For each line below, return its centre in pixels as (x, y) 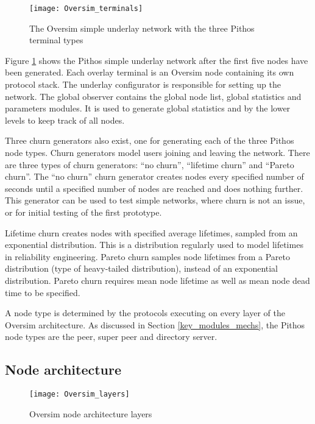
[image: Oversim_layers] (80, 394)
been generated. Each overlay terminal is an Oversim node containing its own (150, 72)
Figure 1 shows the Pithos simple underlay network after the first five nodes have (157, 60)
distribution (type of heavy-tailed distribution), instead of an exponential (142, 268)
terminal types (56, 40)
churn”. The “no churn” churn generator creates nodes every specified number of (154, 176)
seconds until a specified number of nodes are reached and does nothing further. (154, 188)
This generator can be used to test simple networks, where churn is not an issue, (155, 200)
